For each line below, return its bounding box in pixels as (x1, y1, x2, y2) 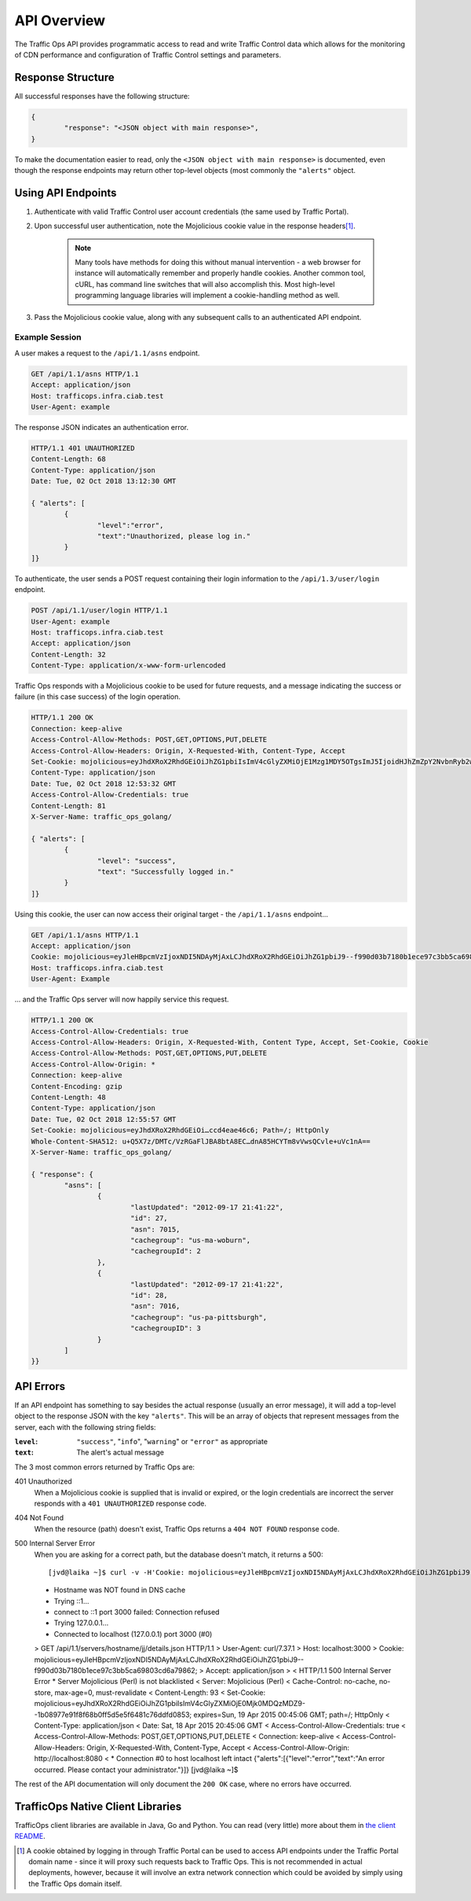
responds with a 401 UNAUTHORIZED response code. (34, 1498, 207, 1508)
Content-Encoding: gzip (31, 1082, 123, 1090)
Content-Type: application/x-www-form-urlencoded (31, 661, 226, 670)
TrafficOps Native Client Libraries (14, 1800, 182, 1813)
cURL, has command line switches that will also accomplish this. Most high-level (75, 279, 335, 289)
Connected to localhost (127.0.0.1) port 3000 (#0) (53, 1629, 213, 1638)
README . (14, 1832, 46, 1841)
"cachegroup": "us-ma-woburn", (130, 1236, 251, 1245)
